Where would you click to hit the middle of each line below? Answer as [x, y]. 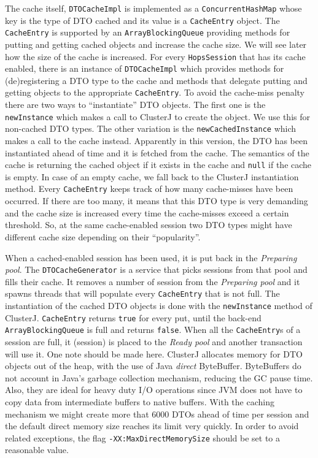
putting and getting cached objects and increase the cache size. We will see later [156, 44]
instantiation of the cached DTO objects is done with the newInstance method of [159, 305]
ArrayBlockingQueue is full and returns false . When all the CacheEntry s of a [153, 330]
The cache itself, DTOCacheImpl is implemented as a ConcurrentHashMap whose [153, 8]
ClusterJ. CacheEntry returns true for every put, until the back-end [133, 317]
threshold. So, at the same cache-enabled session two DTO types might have [149, 225]
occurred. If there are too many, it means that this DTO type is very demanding [157, 201]
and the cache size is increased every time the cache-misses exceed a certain [147, 212]
